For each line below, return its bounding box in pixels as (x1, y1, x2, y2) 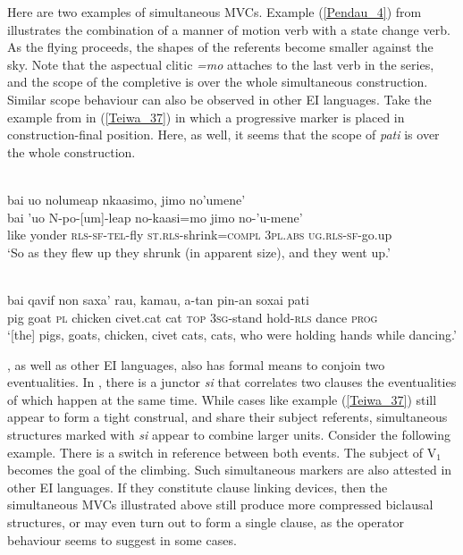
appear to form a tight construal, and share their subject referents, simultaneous (7, 408, 448, 426)
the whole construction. (7, 142, 136, 161)
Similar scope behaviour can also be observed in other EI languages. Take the (7, 89, 432, 108)
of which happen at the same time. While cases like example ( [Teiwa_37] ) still (7, 390, 437, 408)
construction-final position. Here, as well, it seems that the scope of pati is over (7, 125, 440, 144)
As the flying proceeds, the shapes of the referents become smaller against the (7, 38, 434, 56)
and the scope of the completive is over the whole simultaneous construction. (7, 72, 428, 91)
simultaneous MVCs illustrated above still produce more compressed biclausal (7, 495, 434, 514)
